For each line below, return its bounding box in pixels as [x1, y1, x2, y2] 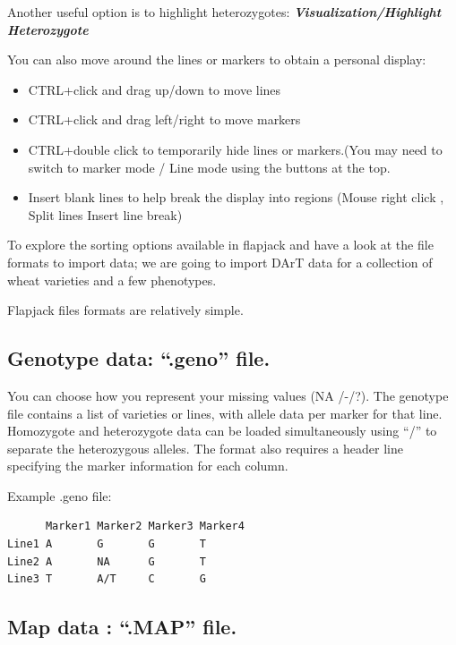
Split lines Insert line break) [28, 205, 183, 224]
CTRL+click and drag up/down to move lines [28, 80, 281, 98]
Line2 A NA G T [7, 555, 206, 568]
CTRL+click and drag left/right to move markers [28, 110, 301, 129]
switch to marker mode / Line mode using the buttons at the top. [28, 157, 391, 176]
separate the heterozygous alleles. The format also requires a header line [7, 438, 403, 457]
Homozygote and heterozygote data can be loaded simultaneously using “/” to [7, 421, 437, 440]
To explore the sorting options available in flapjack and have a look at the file [7, 235, 434, 254]
